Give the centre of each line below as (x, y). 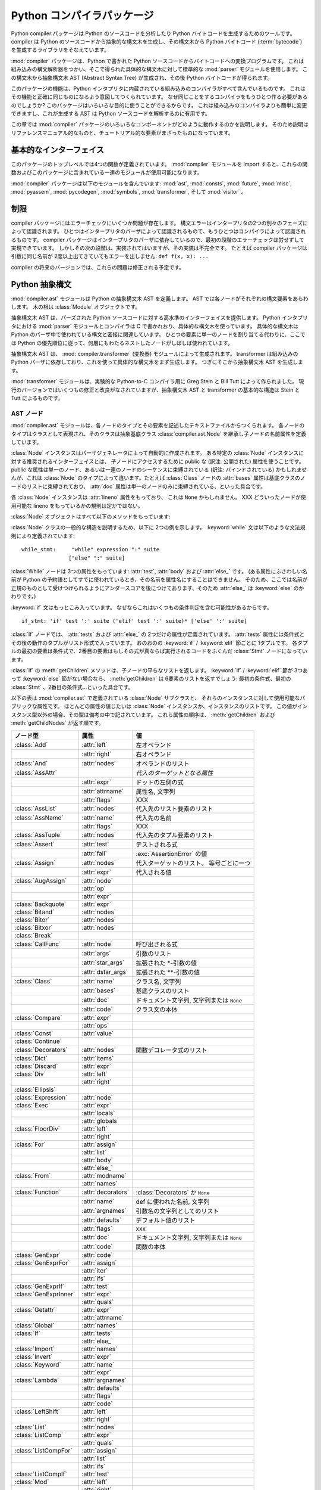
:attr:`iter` (95, 1271)
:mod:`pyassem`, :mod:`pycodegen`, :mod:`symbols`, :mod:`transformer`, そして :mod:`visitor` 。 (129, 191)
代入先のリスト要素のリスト (174, 809)
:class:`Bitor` (32, 920)
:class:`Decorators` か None (173, 1192)
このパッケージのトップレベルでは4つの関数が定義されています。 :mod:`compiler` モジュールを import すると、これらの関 (159, 164)
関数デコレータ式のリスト (171, 1050)
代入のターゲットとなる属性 (174, 773)
